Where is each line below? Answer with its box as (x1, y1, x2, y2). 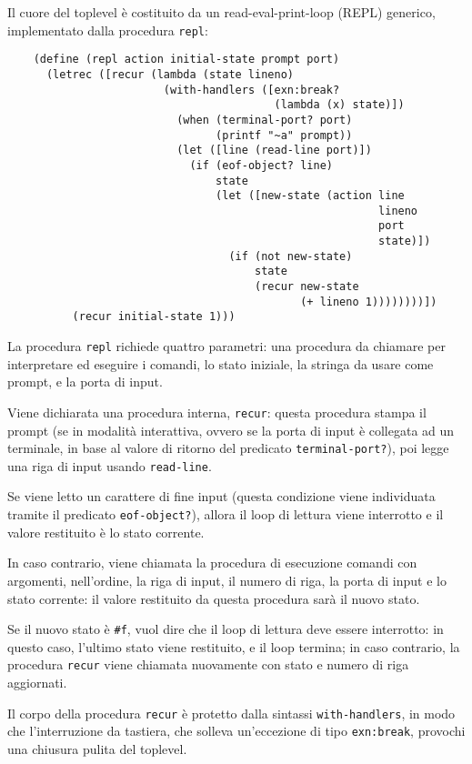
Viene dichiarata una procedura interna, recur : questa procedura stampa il (7, 402, 427, 421)
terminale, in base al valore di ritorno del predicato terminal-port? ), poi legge (7, 438, 449, 457)
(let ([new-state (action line (216, 189, 405, 203)
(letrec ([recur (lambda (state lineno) (45, 67, 294, 81)
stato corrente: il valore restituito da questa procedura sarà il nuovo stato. (7, 588, 420, 608)
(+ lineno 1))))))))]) (300, 295, 437, 308)
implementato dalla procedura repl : (7, 20, 208, 39)
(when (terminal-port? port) (176, 113, 353, 126)
